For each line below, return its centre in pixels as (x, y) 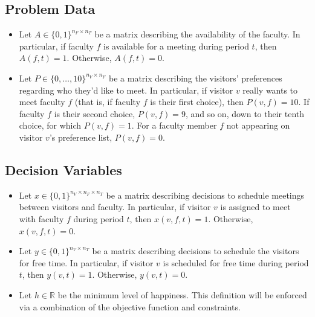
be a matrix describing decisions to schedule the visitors (196, 251)
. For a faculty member (174, 125)
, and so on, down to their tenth (245, 113)
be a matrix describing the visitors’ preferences (196, 78)
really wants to (270, 90)
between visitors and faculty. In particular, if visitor (115, 207)
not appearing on (258, 125)
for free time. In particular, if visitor (86, 262)
